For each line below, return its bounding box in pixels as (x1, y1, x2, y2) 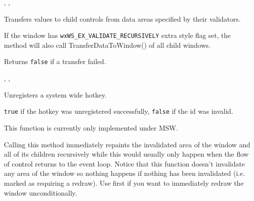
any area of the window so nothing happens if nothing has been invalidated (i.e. (4, 168, 245, 178)
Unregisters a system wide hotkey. (4, 89, 107, 100)
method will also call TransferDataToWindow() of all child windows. (4, 39, 211, 50)
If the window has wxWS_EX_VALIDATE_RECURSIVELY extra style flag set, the (4, 30, 231, 40)
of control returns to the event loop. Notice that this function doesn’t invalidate (4, 158, 245, 168)
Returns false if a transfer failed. (4, 56, 107, 67)
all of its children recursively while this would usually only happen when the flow (4, 149, 249, 159)
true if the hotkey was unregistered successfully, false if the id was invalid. (4, 106, 233, 116)
